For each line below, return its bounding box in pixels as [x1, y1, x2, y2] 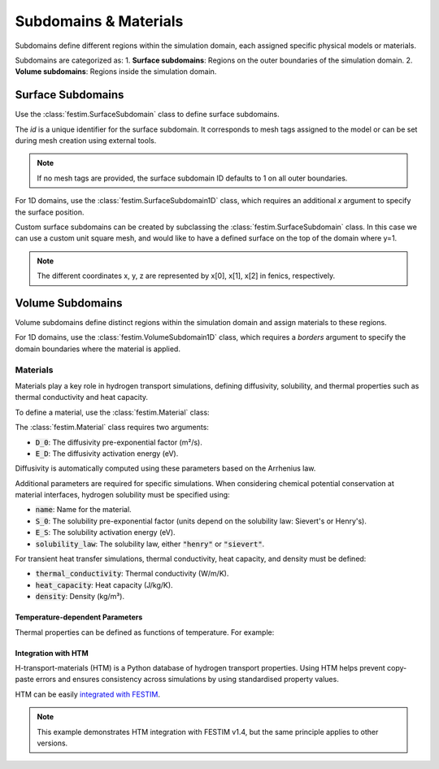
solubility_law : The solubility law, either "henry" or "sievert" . [35, 539, 265, 549]
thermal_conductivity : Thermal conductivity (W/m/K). [35, 569, 229, 579]
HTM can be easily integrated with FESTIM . [15, 689, 160, 699]
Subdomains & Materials [15, 12, 184, 30]
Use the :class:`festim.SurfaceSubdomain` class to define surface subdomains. [15, 110, 280, 119]
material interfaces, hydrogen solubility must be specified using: [15, 490, 231, 500]
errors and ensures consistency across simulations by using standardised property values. [35, 675, 339, 684]
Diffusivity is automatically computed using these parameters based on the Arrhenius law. [15, 463, 316, 473]
